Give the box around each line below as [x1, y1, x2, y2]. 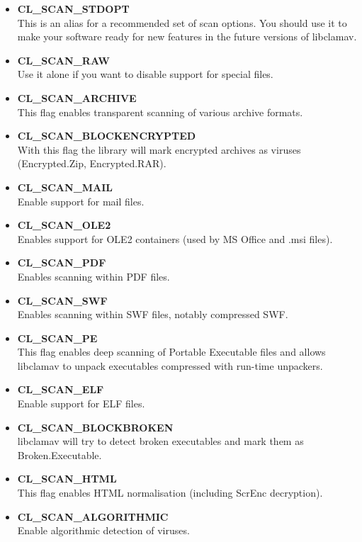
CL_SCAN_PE [17, 330, 98, 345]
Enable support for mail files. [17, 193, 145, 208]
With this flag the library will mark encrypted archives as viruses [17, 142, 301, 157]
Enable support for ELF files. [17, 396, 145, 411]
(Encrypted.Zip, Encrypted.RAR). [17, 156, 166, 171]
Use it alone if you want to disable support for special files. [17, 67, 273, 81]
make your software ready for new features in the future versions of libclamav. [17, 29, 357, 44]
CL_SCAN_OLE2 [17, 218, 111, 232]
